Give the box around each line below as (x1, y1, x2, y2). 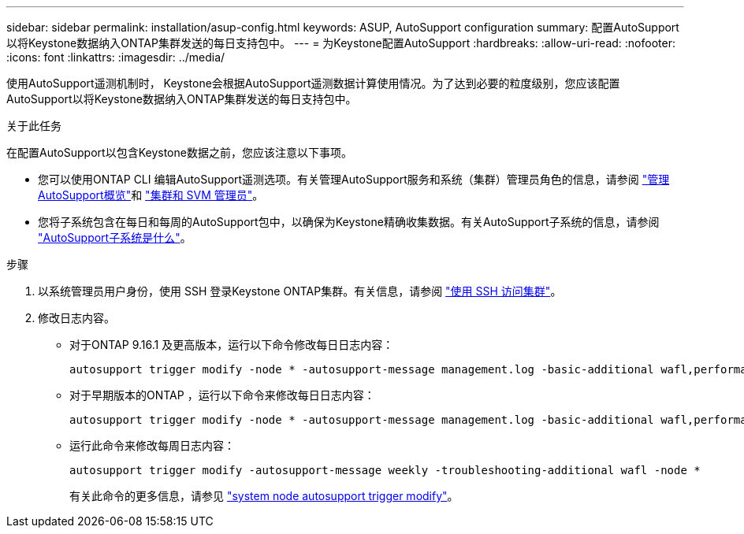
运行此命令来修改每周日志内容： (69, 439, 235, 452)
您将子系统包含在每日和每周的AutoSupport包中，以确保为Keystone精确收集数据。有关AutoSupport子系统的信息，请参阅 (38, 215, 660, 228)
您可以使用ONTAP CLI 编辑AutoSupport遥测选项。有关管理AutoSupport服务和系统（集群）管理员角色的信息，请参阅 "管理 (38, 172, 670, 186)
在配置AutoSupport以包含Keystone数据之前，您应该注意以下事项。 (6, 146, 352, 159)
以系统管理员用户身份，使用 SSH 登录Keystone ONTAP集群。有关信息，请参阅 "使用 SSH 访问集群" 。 (38, 284, 562, 298)
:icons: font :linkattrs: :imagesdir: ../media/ (6, 50, 225, 64)
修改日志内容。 (38, 311, 115, 324)
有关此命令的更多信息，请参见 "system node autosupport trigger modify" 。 (69, 489, 459, 502)
